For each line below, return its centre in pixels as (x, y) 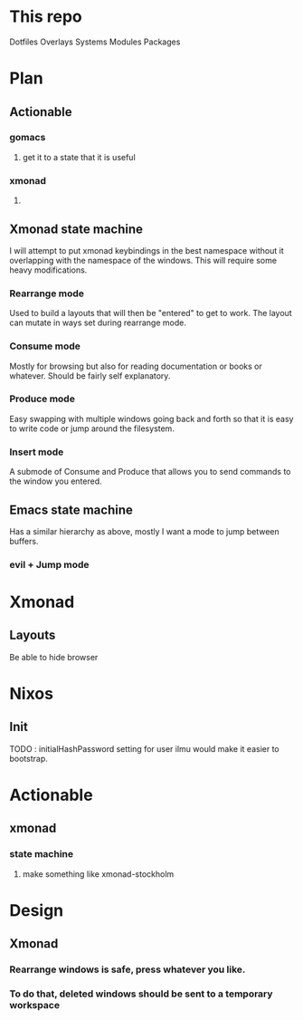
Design (37, 910)
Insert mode (37, 452)
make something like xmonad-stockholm (98, 874)
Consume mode (45, 346)
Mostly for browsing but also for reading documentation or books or (136, 366)
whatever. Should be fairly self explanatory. (90, 375)
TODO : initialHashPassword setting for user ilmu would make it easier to (144, 748)
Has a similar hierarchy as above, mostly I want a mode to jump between (144, 531)
